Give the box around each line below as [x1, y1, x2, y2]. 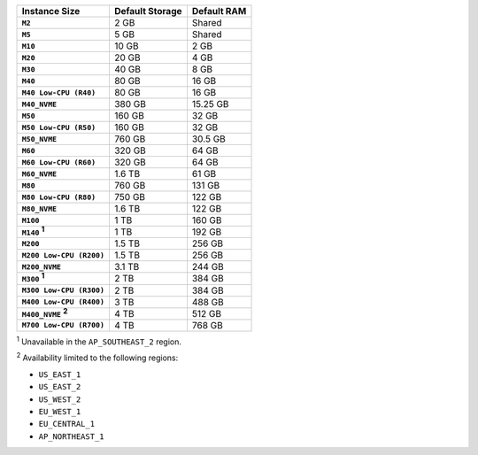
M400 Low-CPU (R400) [21, 297, 105, 307]
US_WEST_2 [38, 394, 81, 405]
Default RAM [191, 5, 247, 17]
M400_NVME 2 [21, 305, 68, 319]
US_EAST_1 [38, 369, 81, 380]
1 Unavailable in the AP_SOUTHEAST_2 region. [16, 335, 181, 347]
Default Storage [113, 5, 182, 17]
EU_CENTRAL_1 [38, 419, 96, 429]
